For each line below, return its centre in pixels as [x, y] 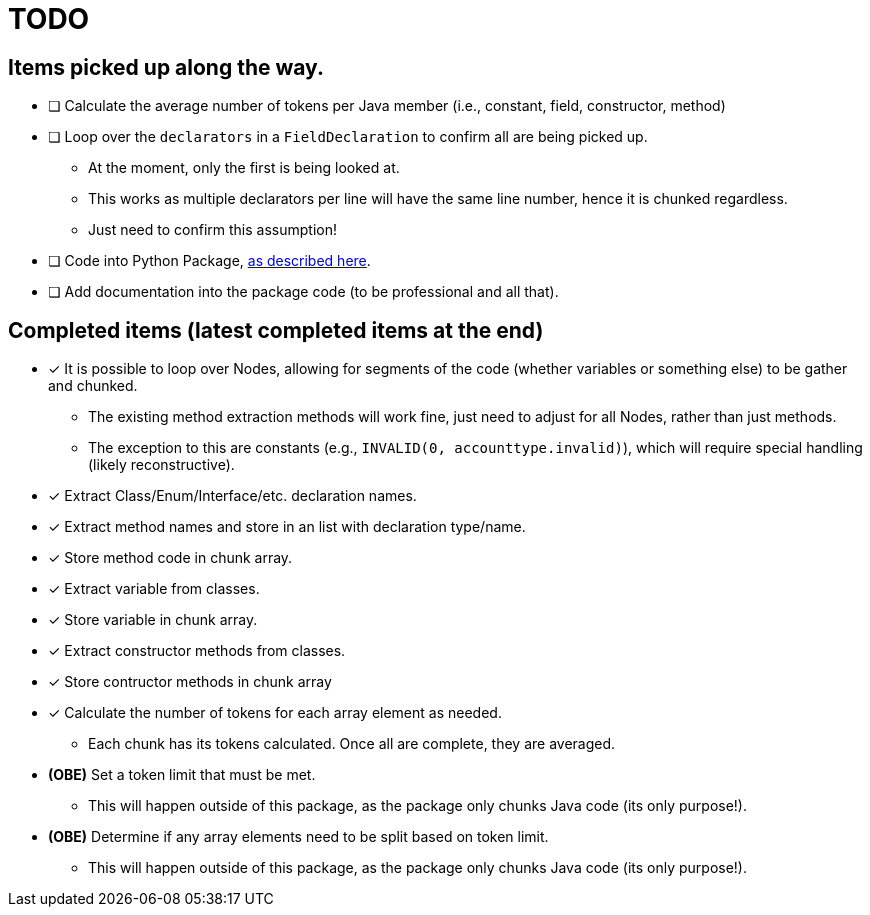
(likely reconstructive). [161, 465]
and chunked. [93, 386]
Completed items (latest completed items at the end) [276, 330]
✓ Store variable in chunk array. [153, 620]
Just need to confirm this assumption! [212, 230]
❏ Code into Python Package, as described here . [209, 261]
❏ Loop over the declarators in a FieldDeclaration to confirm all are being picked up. [348, 137]
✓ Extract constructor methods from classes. [197, 651]
